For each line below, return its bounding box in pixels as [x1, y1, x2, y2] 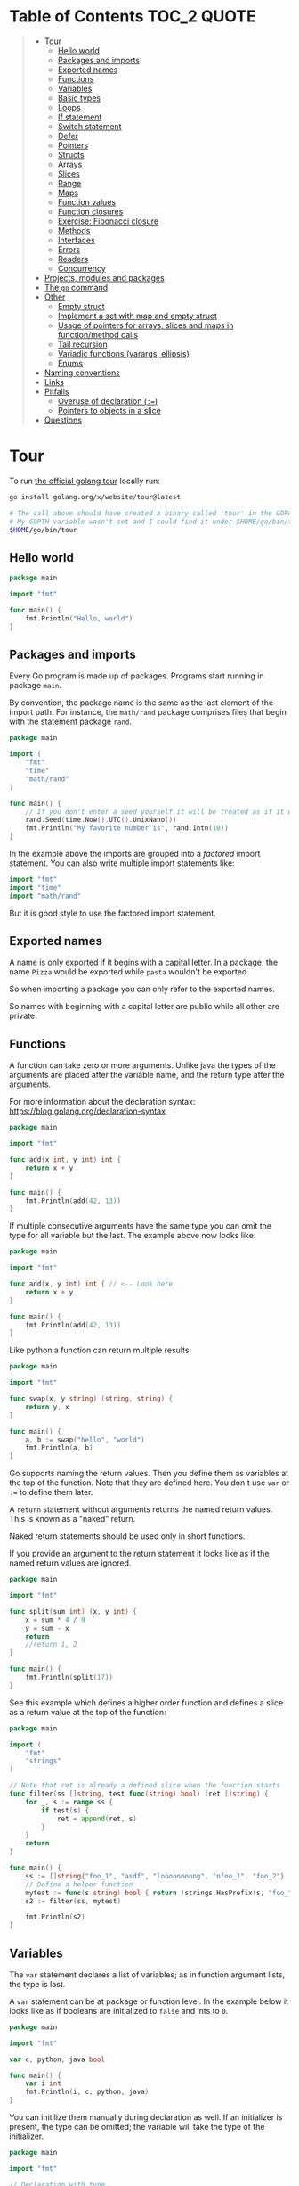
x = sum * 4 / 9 [25, 1615, 86, 1624]
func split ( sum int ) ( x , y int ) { [9, 1607, 138, 1615]
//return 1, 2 [25, 1640, 77, 1649]
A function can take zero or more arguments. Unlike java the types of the [9, 1060, 276, 1071]
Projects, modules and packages [44, 272, 165, 283]
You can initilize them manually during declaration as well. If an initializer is [9, 2112, 283, 2123]
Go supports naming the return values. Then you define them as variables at [9, 1468, 289, 1479]
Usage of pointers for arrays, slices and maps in [57, 319, 234, 331]
